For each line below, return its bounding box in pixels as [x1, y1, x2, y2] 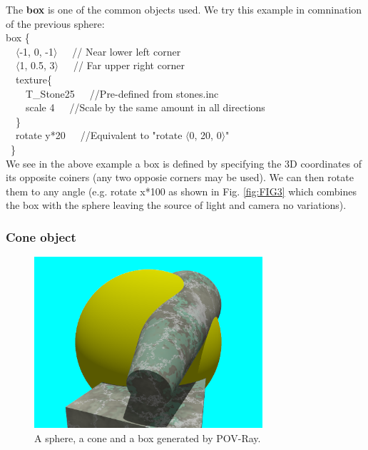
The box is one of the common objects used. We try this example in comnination [6, 2, 362, 16]
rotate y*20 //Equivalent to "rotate [15, 128, 183, 143]
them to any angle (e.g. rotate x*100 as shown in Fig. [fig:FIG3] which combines [6, 183, 357, 198]
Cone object [6, 227, 76, 245]
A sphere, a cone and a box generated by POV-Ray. [34, 430, 261, 445]
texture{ [15, 71, 52, 86]
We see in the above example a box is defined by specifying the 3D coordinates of [6, 155, 362, 170]
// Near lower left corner [72, 44, 181, 58]
